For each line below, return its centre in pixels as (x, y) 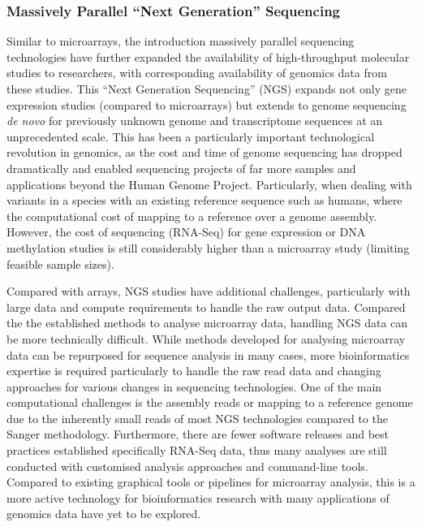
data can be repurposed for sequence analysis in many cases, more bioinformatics (208, 354)
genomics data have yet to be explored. (104, 514)
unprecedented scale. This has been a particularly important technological (191, 136)
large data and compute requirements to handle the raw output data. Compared (206, 307)
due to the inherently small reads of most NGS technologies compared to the (197, 418)
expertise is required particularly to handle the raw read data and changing (194, 371)
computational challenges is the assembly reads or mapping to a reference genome (210, 402)
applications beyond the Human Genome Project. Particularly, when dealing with (209, 184)
